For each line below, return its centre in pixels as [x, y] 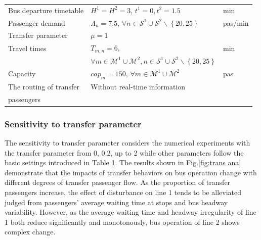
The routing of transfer [44, 86]
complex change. [30, 232]
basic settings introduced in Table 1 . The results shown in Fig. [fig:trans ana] [123, 162]
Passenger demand [37, 22]
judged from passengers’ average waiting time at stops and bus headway [116, 202]
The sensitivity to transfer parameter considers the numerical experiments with [127, 143]
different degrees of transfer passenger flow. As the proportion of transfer [118, 182]
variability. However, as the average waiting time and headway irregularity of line [130, 212]
